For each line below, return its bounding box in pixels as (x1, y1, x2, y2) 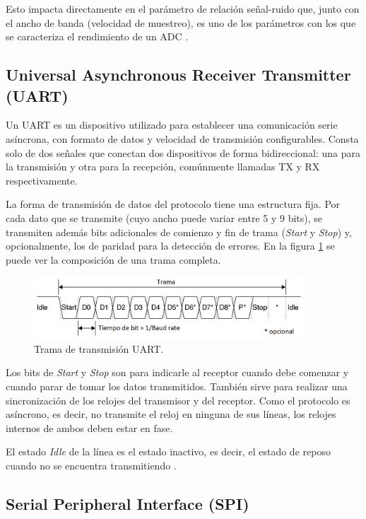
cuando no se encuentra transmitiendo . (6, 458, 177, 472)
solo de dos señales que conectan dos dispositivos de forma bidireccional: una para (6, 145, 360, 160)
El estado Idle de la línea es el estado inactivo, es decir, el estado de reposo (6, 444, 331, 459)
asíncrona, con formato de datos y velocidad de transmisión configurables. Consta (6, 131, 359, 146)
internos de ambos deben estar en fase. (6, 420, 173, 435)
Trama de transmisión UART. (34, 341, 164, 356)
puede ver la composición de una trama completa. (6, 252, 221, 267)
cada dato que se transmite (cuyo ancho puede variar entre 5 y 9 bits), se (6, 210, 323, 225)
